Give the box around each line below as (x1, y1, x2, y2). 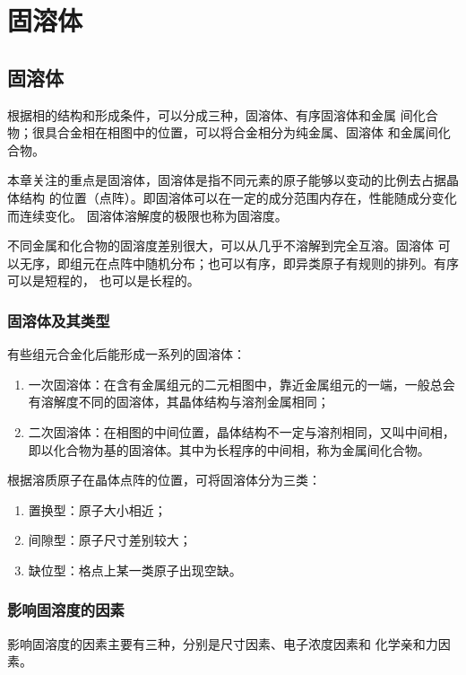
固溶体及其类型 (7, 309, 110, 331)
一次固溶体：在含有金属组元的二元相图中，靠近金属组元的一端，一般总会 (28, 374, 455, 393)
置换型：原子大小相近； (28, 500, 167, 519)
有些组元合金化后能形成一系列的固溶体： (7, 345, 246, 364)
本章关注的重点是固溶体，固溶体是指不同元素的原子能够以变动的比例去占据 (7, 171, 446, 189)
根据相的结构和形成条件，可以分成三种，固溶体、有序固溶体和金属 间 (7, 105, 413, 124)
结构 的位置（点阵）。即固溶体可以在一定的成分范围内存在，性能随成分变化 (19, 188, 457, 206)
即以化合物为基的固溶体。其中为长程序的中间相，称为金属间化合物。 (28, 440, 430, 459)
